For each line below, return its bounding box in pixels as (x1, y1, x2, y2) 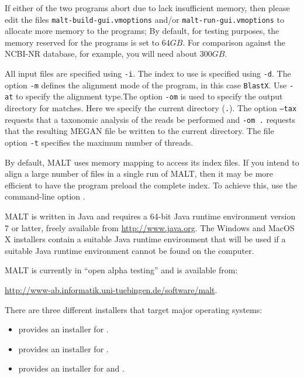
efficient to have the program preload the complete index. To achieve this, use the (5, 178, 297, 191)
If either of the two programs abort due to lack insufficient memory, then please (5, 2, 290, 13)
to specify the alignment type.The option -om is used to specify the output (15, 90, 283, 102)
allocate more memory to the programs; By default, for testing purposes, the (5, 25, 279, 37)
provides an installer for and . (18, 362, 125, 374)
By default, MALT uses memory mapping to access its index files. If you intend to (5, 156, 299, 168)
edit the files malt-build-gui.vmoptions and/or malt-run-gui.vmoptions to (5, 13, 284, 25)
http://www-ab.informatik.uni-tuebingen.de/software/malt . (5, 283, 217, 295)
